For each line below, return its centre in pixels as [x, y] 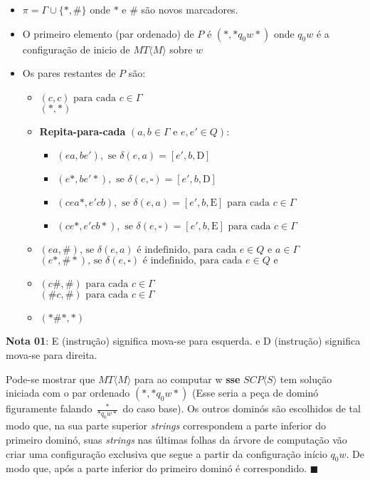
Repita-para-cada [83, 131]
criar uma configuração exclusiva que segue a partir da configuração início [166, 453]
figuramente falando [49, 408]
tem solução [306, 379]
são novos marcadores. [190, 9]
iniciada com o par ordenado [68, 393]
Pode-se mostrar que [51, 379]
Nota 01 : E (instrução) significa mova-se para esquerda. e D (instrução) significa [183, 341]
